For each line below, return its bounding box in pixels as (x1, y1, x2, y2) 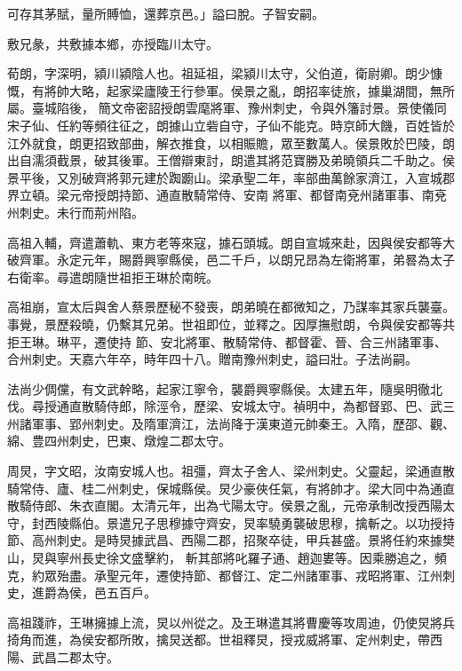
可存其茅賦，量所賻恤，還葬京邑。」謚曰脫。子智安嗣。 (7, 4, 324, 22)
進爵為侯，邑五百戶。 (31, 583, 156, 602)
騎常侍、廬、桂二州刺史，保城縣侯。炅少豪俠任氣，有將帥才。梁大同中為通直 (7, 478, 455, 497)
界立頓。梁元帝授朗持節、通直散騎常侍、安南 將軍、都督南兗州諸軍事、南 (7, 186, 434, 204)
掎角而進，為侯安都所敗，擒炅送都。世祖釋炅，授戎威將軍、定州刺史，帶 (7, 630, 430, 649)
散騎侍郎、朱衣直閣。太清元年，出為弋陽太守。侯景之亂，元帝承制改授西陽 (7, 496, 442, 515)
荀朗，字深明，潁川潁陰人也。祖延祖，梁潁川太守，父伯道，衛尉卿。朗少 (7, 64, 430, 83)
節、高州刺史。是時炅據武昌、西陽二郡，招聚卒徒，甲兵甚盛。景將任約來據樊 (7, 531, 455, 549)
